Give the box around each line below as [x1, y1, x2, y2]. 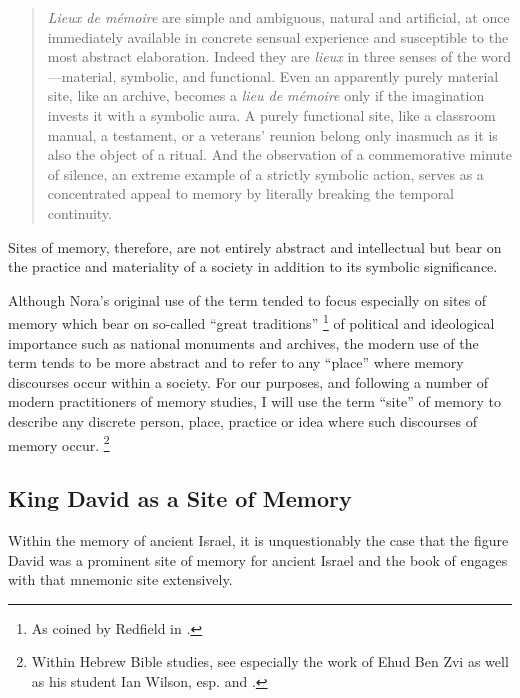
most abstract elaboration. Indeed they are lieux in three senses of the [47, 46, 477, 67]
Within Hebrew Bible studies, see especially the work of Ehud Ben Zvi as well [31, 651, 509, 672]
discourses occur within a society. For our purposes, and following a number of [8, 371, 489, 392]
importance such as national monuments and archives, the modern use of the [8, 332, 479, 353]
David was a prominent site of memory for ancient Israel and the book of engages [8, 549, 508, 570]
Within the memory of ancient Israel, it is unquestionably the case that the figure [8, 529, 509, 550]
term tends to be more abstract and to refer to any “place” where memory [8, 352, 464, 373]
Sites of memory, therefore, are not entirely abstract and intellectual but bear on [8, 236, 502, 257]
